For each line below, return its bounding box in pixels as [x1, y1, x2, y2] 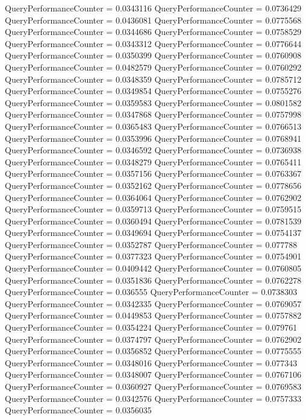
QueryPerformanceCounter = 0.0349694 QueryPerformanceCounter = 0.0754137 [5, 226, 302, 239]
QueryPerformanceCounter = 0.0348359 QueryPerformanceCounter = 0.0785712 [5, 72, 302, 85]
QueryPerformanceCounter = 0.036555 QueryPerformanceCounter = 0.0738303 [5, 285, 298, 298]
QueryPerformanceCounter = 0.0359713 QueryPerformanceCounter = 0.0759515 [5, 203, 302, 215]
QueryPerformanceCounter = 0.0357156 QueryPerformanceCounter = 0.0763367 [5, 167, 302, 180]
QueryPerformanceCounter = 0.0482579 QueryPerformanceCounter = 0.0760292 [5, 60, 302, 73]
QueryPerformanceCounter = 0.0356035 [5, 404, 152, 416]
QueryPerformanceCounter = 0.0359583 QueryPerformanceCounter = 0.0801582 [5, 96, 302, 109]
